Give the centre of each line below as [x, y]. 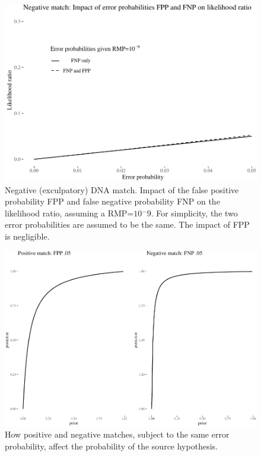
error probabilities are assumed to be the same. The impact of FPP [127, 224]
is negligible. [27, 236]
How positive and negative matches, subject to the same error [117, 434]
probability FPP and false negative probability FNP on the [112, 201]
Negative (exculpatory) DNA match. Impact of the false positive [122, 189]
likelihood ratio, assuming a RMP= [69, 213]
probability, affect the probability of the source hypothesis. [111, 446]
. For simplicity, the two [194, 213]
